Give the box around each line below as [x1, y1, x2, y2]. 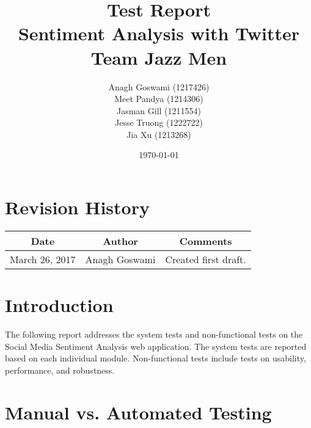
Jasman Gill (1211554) [116, 104, 202, 117]
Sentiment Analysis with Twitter [18, 21, 300, 46]
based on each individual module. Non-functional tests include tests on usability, [5, 352, 306, 365]
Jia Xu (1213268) [126, 128, 191, 140]
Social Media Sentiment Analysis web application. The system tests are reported [5, 339, 307, 352]
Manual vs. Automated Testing [5, 399, 272, 424]
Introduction [5, 292, 114, 317]
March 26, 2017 [10, 252, 76, 266]
